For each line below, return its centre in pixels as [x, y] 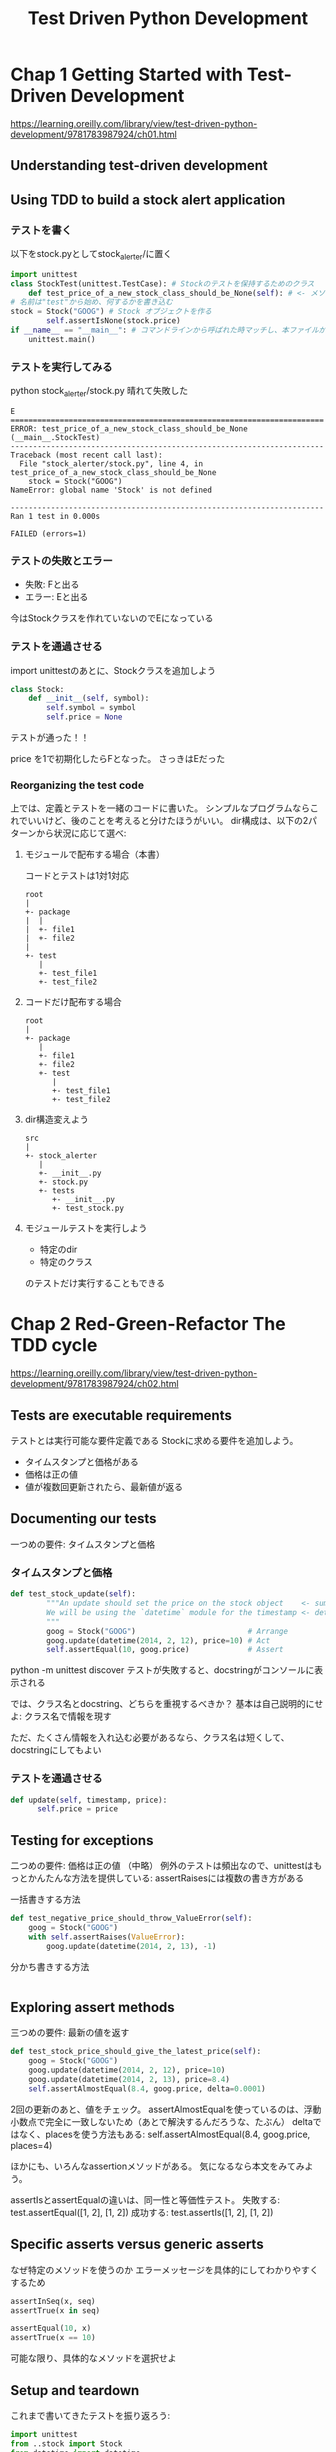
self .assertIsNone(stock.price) [114, 321]
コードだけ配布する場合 [73, 1002]
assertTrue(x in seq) [55, 2310]
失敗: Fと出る [52, 584]
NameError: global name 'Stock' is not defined [111, 490]
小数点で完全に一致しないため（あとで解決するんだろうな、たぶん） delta [161, 2121]
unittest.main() [62, 339]
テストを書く [41, 230]
